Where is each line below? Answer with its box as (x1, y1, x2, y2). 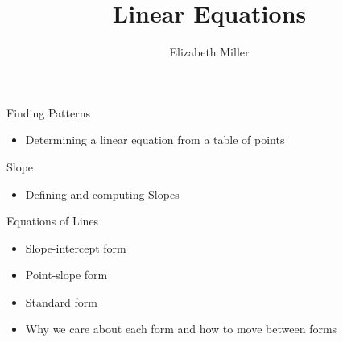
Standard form (25, 293, 97, 310)
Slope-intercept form (25, 239, 126, 256)
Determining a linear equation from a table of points (25, 131, 285, 148)
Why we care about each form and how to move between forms (25, 320, 337, 337)
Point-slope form (25, 266, 108, 283)
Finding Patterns (6, 104, 90, 121)
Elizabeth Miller (169, 43, 250, 60)
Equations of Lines (6, 212, 99, 229)
